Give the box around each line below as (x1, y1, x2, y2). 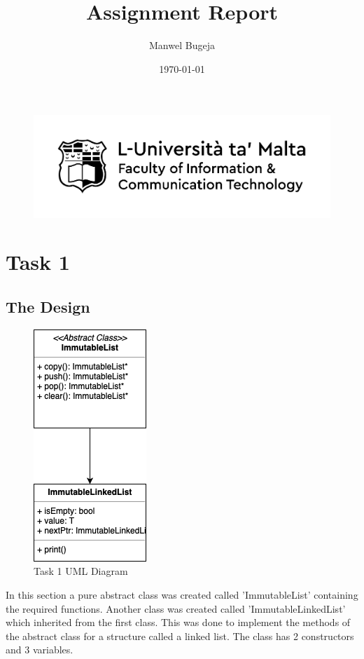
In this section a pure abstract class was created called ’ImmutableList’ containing (6, 587, 358, 602)
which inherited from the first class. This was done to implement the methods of (6, 615, 351, 630)
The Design (6, 295, 90, 317)
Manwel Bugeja (149, 38, 215, 53)
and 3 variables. (6, 642, 73, 657)
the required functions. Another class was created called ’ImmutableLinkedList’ (6, 601, 346, 616)
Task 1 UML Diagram (34, 564, 128, 578)
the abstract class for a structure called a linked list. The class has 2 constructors (6, 628, 354, 643)
